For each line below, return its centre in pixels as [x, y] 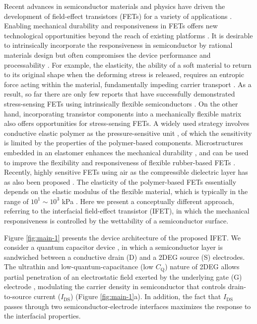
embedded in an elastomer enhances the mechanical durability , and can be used [126, 152]
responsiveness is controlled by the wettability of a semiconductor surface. [116, 221]
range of [16, 201]
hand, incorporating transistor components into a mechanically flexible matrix [123, 113]
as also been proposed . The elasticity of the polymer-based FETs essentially [120, 181]
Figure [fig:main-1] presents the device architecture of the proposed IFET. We [123, 237]
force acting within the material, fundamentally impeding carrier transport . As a [128, 84]
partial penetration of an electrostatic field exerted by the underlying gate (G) [123, 276]
